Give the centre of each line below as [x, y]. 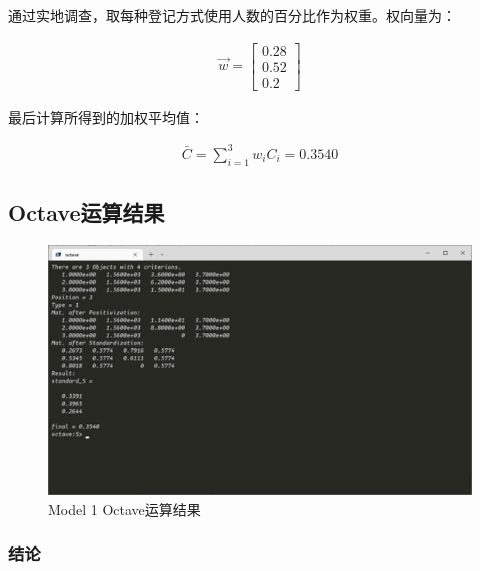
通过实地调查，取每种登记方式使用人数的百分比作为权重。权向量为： [232, 15]
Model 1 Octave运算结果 [124, 508]
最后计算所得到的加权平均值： [106, 116]
